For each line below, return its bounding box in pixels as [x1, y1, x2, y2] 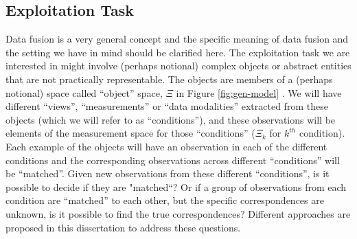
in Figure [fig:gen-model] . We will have [176, 85, 342, 100]
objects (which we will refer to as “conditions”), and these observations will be [5, 112, 336, 126]
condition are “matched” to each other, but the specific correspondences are [5, 193, 324, 207]
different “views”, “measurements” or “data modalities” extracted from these [5, 99, 328, 113]
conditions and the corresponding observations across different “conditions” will [5, 152, 340, 167]
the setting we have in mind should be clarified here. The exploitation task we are [5, 45, 350, 59]
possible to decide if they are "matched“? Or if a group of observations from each [5, 179, 347, 194]
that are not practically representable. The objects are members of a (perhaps [5, 71, 333, 86]
